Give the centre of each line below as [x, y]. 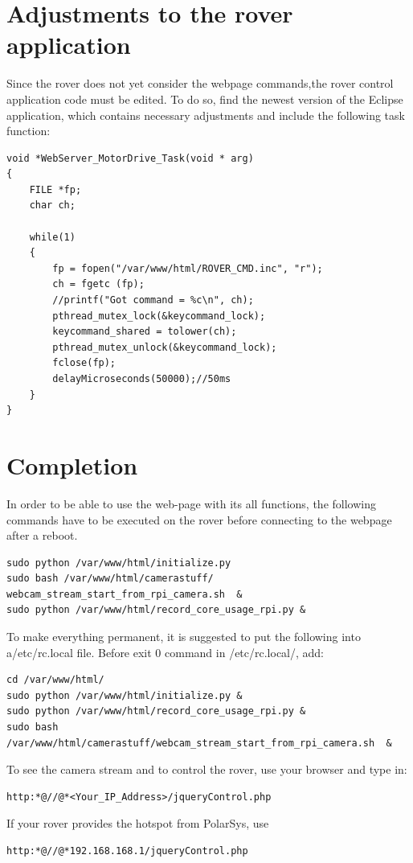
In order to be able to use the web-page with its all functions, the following [191, 503]
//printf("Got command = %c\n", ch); [153, 300]
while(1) [52, 237]
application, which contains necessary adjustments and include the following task [206, 115]
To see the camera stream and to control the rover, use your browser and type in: [207, 769]
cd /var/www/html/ [55, 680]
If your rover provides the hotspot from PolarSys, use [138, 823]
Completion [72, 464]
